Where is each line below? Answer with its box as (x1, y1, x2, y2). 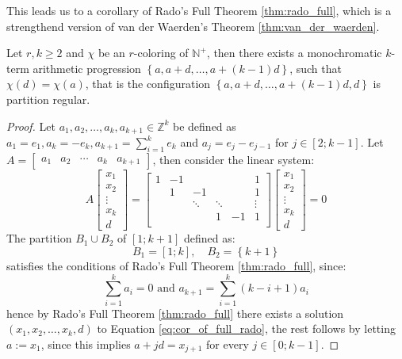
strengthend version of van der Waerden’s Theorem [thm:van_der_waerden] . (6, 17, 380, 34)
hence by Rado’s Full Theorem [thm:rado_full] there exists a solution (6, 304, 344, 321)
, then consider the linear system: (152, 151, 315, 167)
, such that (289, 59, 342, 76)
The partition (6, 230, 72, 246)
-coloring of (133, 44, 189, 61)
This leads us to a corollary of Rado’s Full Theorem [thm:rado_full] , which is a (6, 2, 392, 18)
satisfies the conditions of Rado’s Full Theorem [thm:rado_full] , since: (6, 257, 346, 273)
